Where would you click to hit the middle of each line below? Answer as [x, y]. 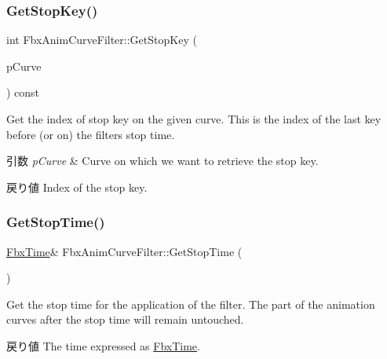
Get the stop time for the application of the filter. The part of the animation [191, 304]
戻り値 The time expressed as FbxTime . [103, 345]
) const [23, 92]
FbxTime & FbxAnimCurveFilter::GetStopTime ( [124, 251]
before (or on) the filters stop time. [91, 134]
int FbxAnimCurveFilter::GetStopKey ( [102, 40]
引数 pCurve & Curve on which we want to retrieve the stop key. [162, 161]
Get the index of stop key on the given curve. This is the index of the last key [194, 119]
